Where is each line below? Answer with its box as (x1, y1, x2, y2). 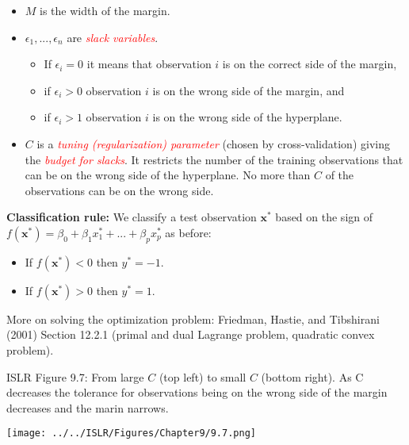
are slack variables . (67, 29, 159, 45)
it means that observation (86, 56, 212, 72)
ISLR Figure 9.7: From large (6, 368, 144, 385)
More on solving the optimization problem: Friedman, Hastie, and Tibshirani (6, 310, 380, 327)
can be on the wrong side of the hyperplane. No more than (25, 167, 311, 183)
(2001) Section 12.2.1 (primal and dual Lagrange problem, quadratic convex (6, 326, 375, 343)
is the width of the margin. (40, 2, 170, 18)
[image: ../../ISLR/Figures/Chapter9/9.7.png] (6, 428, 256, 439)
